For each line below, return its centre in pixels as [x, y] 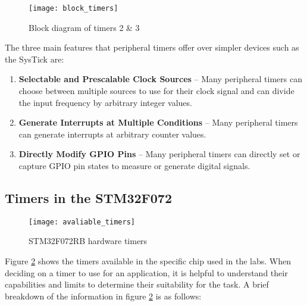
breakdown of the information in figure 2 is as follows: [103, 296]
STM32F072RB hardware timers [88, 241]
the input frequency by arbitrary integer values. [105, 102]
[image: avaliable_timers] [82, 222]
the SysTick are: [35, 59]
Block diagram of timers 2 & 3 [84, 27]
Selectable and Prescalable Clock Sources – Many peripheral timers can [160, 79]
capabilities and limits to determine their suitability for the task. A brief [137, 284]
